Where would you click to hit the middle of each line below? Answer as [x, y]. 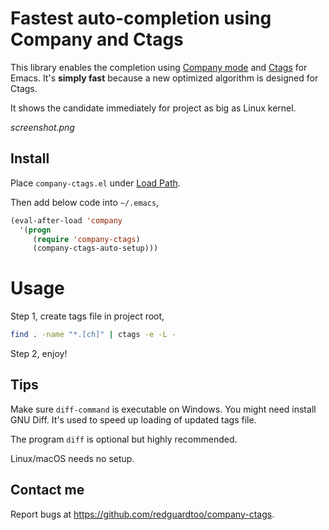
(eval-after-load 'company [66, 220]
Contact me [47, 490]
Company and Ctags [97, 39]
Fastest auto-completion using [141, 18]
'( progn [35, 230]
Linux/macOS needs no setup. [72, 458]
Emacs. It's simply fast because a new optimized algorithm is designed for [164, 78]
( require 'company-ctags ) [86, 239]
